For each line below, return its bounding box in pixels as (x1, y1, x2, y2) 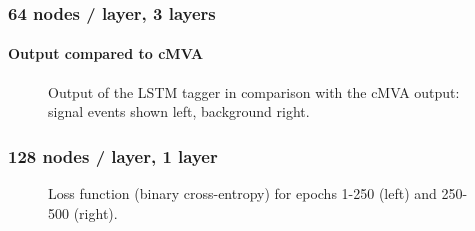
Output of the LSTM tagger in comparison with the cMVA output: (48, 81, 460, 102)
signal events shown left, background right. (48, 101, 310, 122)
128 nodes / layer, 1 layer (8, 143, 218, 168)
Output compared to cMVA (8, 43, 204, 64)
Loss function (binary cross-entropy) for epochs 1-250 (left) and (48, 183, 437, 204)
